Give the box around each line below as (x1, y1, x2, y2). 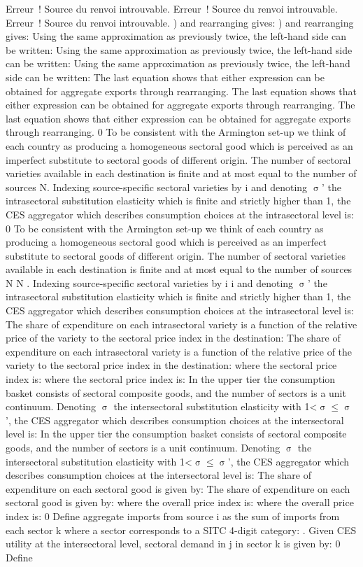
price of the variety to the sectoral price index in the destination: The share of (6, 330, 341, 345)
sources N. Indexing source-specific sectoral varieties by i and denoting (6, 179, 308, 194)
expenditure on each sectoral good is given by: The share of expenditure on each (6, 481, 350, 496)
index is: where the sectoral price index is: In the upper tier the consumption (6, 372, 336, 386)
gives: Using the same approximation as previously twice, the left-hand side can (6, 29, 347, 43)
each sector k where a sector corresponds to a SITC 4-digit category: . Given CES (6, 522, 357, 537)
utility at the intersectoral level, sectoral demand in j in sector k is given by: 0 (6, 536, 341, 551)
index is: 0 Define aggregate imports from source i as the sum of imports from (6, 508, 340, 523)
